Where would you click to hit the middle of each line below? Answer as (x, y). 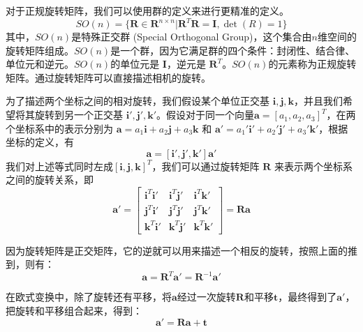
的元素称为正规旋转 (312, 64)
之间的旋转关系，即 (50, 180)
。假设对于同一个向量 (206, 115)
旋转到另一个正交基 (79, 115)
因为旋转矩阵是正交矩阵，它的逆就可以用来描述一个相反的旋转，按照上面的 (177, 250)
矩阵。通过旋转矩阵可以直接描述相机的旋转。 (108, 77)
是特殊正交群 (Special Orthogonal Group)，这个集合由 (192, 37)
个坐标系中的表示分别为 (59, 128)
